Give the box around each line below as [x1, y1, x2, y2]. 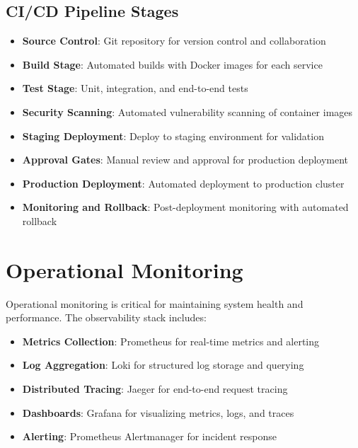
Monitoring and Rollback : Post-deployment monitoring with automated [22, 200, 349, 214]
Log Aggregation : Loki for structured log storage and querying [22, 357, 304, 372]
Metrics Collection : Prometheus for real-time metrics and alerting [22, 333, 320, 348]
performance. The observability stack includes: [6, 310, 207, 325]
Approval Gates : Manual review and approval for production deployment [22, 152, 349, 167]
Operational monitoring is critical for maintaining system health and [6, 296, 304, 311]
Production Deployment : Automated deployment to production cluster [22, 176, 345, 190]
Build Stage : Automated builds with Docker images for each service [22, 57, 323, 71]
